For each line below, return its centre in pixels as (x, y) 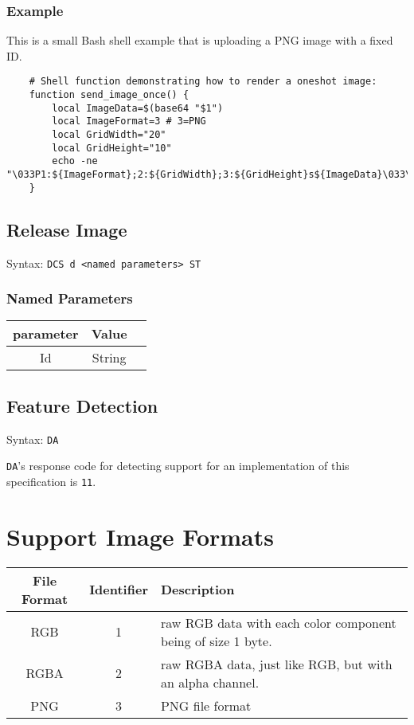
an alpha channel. (210, 682)
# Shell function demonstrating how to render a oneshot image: (203, 82)
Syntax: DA (33, 439)
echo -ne (75, 161)
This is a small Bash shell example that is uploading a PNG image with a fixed (200, 40)
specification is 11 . (51, 481)
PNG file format (206, 705)
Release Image (67, 229)
